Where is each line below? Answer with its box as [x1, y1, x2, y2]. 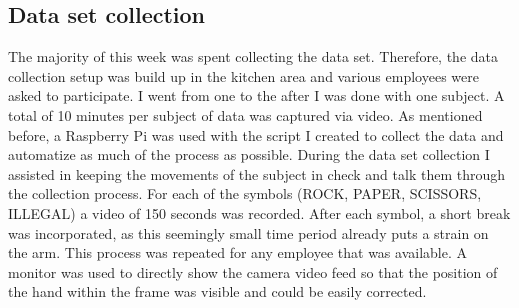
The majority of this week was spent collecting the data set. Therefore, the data [8, 46, 498, 67]
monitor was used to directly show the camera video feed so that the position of [8, 261, 498, 282]
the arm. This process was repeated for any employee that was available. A [8, 242, 467, 263]
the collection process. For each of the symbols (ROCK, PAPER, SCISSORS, [8, 183, 482, 204]
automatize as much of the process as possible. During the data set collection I [8, 144, 490, 165]
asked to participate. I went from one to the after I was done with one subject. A [8, 85, 505, 106]
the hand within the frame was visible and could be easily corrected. [8, 281, 427, 302]
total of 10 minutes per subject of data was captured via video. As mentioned [8, 104, 483, 125]
